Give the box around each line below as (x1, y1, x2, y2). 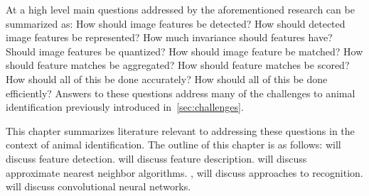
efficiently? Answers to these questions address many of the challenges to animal (6, 85, 355, 100)
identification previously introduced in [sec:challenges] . (6, 99, 244, 114)
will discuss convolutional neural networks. (6, 179, 191, 194)
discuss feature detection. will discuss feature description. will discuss (6, 151, 307, 165)
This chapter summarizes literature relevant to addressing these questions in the (6, 123, 355, 138)
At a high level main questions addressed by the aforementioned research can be (6, 2, 355, 16)
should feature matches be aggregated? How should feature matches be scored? (6, 58, 350, 72)
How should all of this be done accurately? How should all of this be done (6, 71, 328, 86)
